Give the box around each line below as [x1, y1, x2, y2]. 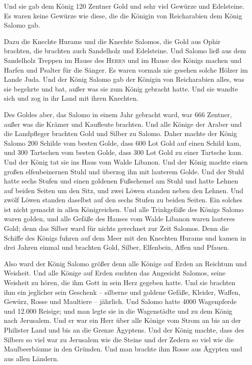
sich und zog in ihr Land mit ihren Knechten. [4, 93, 139, 103]
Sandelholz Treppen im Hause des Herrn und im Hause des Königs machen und [4, 55, 242, 65]
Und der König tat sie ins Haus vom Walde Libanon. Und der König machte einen [4, 156, 248, 167]
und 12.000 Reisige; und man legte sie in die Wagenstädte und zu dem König [4, 305, 233, 316]
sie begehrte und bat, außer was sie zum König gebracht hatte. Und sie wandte [4, 83, 238, 93]
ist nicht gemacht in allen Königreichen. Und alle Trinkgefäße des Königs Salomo [4, 204, 244, 214]
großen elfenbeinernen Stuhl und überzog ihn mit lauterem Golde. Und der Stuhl [4, 166, 244, 176]
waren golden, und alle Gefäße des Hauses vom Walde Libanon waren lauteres [4, 213, 235, 224]
